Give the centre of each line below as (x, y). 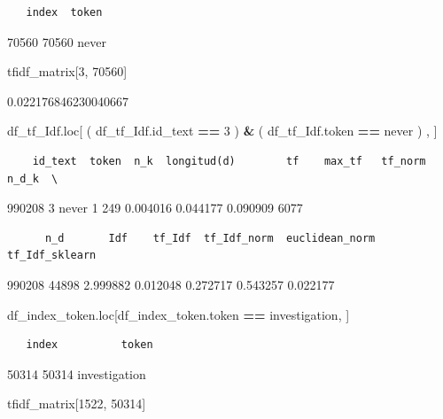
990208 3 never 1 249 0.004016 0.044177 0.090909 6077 (155, 208)
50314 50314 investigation (77, 373)
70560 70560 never (57, 41)
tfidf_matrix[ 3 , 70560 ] (67, 71)
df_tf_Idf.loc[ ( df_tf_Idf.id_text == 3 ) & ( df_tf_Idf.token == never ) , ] (222, 131)
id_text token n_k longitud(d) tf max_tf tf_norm (229, 161)
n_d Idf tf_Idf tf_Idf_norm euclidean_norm (210, 238)
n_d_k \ (33, 178)
